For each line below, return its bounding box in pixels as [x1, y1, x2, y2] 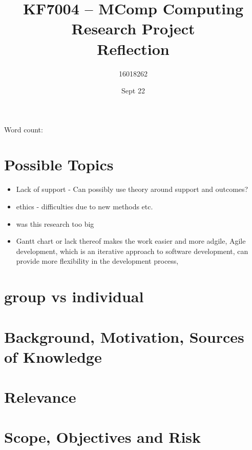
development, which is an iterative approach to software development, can [16, 245, 248, 256]
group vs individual [4, 286, 144, 307]
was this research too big [16, 218, 94, 229]
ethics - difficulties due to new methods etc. [16, 201, 153, 211]
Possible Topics [4, 154, 114, 175]
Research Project [71, 18, 195, 39]
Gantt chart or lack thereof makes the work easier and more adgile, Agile [16, 236, 246, 246]
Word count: [4, 124, 43, 134]
